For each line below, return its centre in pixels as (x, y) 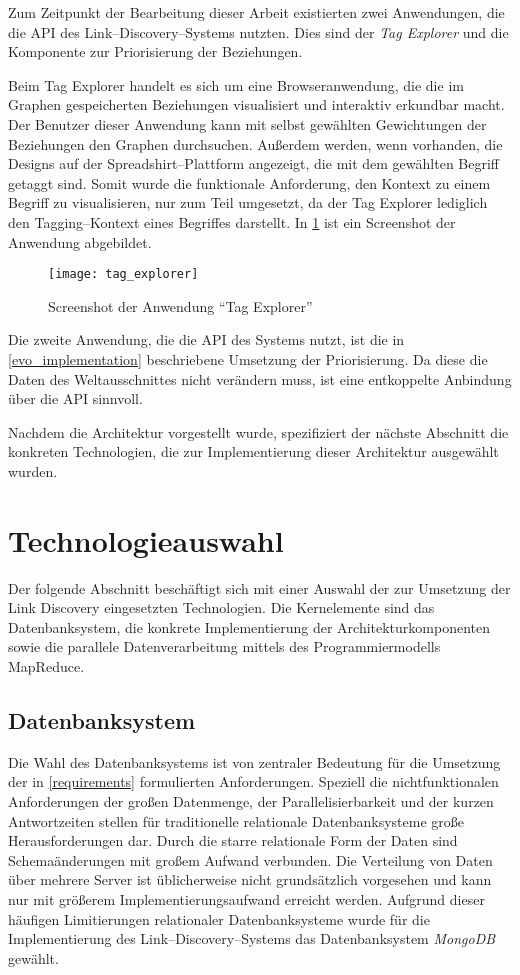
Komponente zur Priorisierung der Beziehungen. (155, 51)
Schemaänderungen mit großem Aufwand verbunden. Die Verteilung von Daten (250, 859)
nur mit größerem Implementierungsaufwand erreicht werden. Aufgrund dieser (246, 898)
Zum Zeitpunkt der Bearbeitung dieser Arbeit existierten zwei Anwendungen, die (256, 12)
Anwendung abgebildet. (80, 241)
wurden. (33, 470)
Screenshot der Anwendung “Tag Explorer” (180, 305)
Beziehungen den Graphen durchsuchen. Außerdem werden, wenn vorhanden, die (255, 143)
